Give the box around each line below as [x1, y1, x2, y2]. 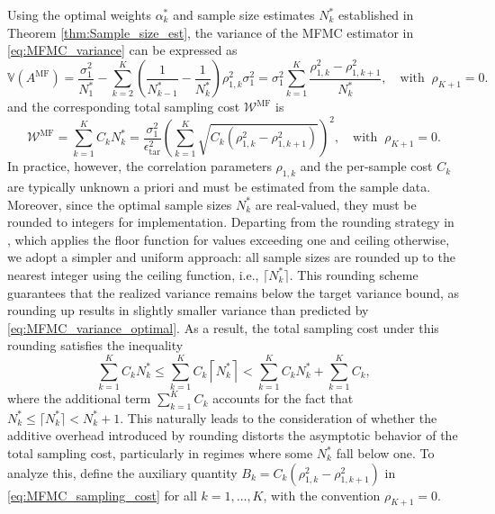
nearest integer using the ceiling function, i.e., [7, 265, 259, 284]
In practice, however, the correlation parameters [7, 157, 272, 176]
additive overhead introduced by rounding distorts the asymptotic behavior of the [7, 426, 458, 445]
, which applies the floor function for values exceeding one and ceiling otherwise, [7, 230, 450, 248]
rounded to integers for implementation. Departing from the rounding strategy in [7, 212, 454, 231]
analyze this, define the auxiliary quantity [7, 463, 238, 482]
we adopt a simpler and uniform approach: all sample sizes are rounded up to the [7, 248, 455, 266]
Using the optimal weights [7, 5, 151, 23]
